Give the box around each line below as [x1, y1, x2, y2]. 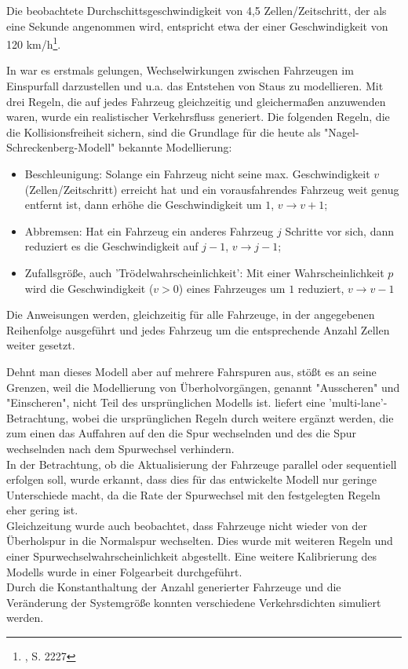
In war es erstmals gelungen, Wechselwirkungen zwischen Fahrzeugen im [6, 62, 354, 79]
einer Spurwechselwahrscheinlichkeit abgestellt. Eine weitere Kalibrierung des [6, 548, 377, 565]
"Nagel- [324, 123, 359, 140]
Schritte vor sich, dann [285, 222, 395, 239]
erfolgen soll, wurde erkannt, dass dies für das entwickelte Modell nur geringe [6, 471, 377, 488]
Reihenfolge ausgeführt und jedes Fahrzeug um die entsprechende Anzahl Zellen [6, 321, 390, 338]
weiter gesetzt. [6, 337, 75, 353]
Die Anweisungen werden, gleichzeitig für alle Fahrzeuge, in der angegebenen [6, 306, 375, 323]
